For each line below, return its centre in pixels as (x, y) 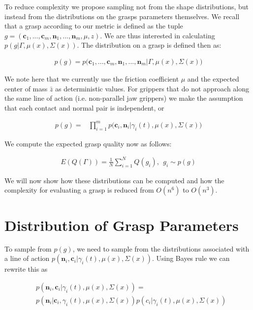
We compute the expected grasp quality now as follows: (88, 143)
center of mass (26, 88)
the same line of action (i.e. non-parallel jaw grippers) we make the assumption (124, 98)
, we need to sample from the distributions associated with (161, 248)
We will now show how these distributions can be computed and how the (114, 180)
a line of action (27, 258)
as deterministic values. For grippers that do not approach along (152, 88)
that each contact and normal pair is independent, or (84, 107)
